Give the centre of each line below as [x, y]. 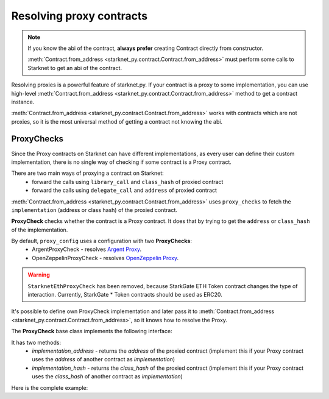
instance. [23, 102]
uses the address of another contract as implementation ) [104, 359]
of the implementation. [40, 230]
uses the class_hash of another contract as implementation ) [107, 376]
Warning [39, 275]
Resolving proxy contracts [80, 16]
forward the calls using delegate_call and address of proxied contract [125, 190]
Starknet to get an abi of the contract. [75, 68]
